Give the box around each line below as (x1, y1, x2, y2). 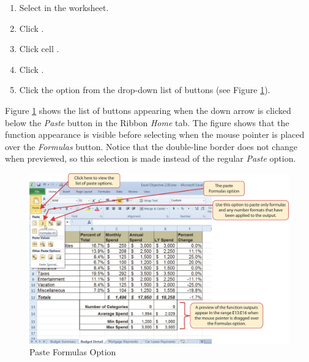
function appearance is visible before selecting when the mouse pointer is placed (5, 128, 305, 141)
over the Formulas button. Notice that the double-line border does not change (5, 140, 297, 153)
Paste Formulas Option (29, 345, 116, 358)
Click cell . (19, 42, 59, 55)
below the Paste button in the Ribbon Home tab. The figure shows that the (5, 116, 289, 129)
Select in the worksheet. (19, 1, 109, 13)
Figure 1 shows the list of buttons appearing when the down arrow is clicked (5, 104, 291, 116)
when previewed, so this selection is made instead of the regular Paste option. (5, 152, 296, 165)
